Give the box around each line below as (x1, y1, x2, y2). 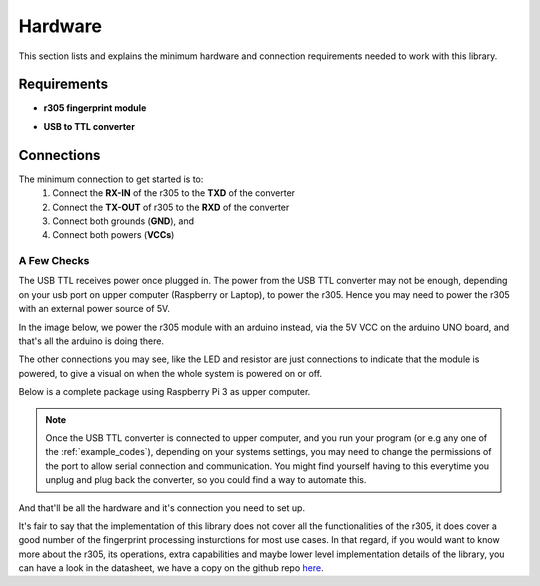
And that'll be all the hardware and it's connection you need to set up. (18, 501, 305, 514)
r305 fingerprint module (43, 102, 147, 114)
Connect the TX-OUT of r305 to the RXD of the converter (52, 201, 290, 213)
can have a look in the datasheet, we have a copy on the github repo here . (18, 562, 324, 574)
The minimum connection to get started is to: (18, 173, 204, 185)
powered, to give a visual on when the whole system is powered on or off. (18, 367, 323, 379)
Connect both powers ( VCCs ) (52, 229, 175, 241)
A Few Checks (18, 254, 90, 268)
